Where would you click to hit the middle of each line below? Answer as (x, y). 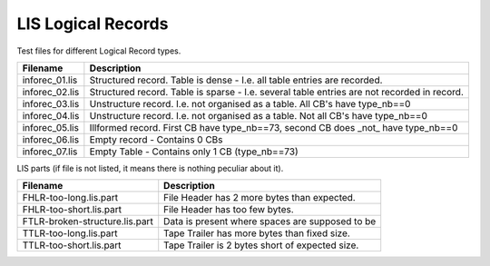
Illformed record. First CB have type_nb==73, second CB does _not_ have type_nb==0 (274, 127)
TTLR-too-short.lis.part (72, 245)
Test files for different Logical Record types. (99, 51)
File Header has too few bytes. (229, 210)
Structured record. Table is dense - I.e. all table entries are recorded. (236, 80)
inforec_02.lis (51, 92)
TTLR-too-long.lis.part (70, 233)
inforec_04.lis (51, 115)
